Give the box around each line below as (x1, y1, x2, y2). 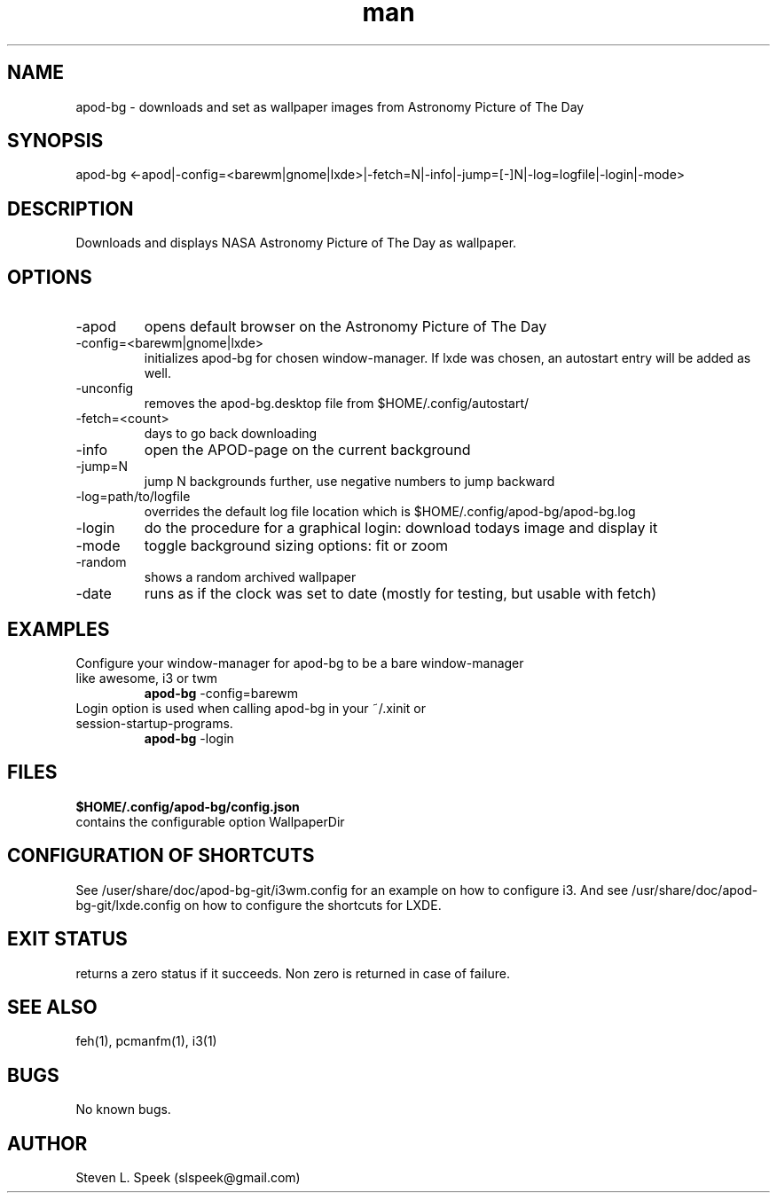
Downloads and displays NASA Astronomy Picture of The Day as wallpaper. (75, 235, 517, 251)
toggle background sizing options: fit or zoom (144, 537, 449, 555)
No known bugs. (75, 1102, 171, 1118)
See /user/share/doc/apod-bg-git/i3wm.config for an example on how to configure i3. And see (75, 882, 629, 898)
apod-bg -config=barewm (144, 685, 299, 701)
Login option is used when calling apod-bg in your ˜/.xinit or (75, 700, 427, 716)
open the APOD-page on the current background (144, 441, 471, 459)
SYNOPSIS (7, 129, 104, 153)
